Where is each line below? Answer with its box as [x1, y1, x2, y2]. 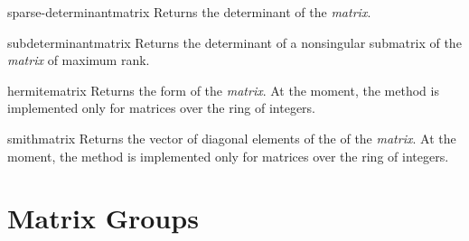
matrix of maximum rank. [7, 51, 150, 70]
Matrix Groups [7, 199, 199, 236]
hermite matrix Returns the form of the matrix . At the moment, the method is [7, 80, 439, 99]
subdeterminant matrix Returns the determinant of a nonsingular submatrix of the [7, 32, 462, 51]
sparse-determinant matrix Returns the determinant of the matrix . [7, 3, 371, 21]
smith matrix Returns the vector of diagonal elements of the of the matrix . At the [7, 128, 456, 147]
